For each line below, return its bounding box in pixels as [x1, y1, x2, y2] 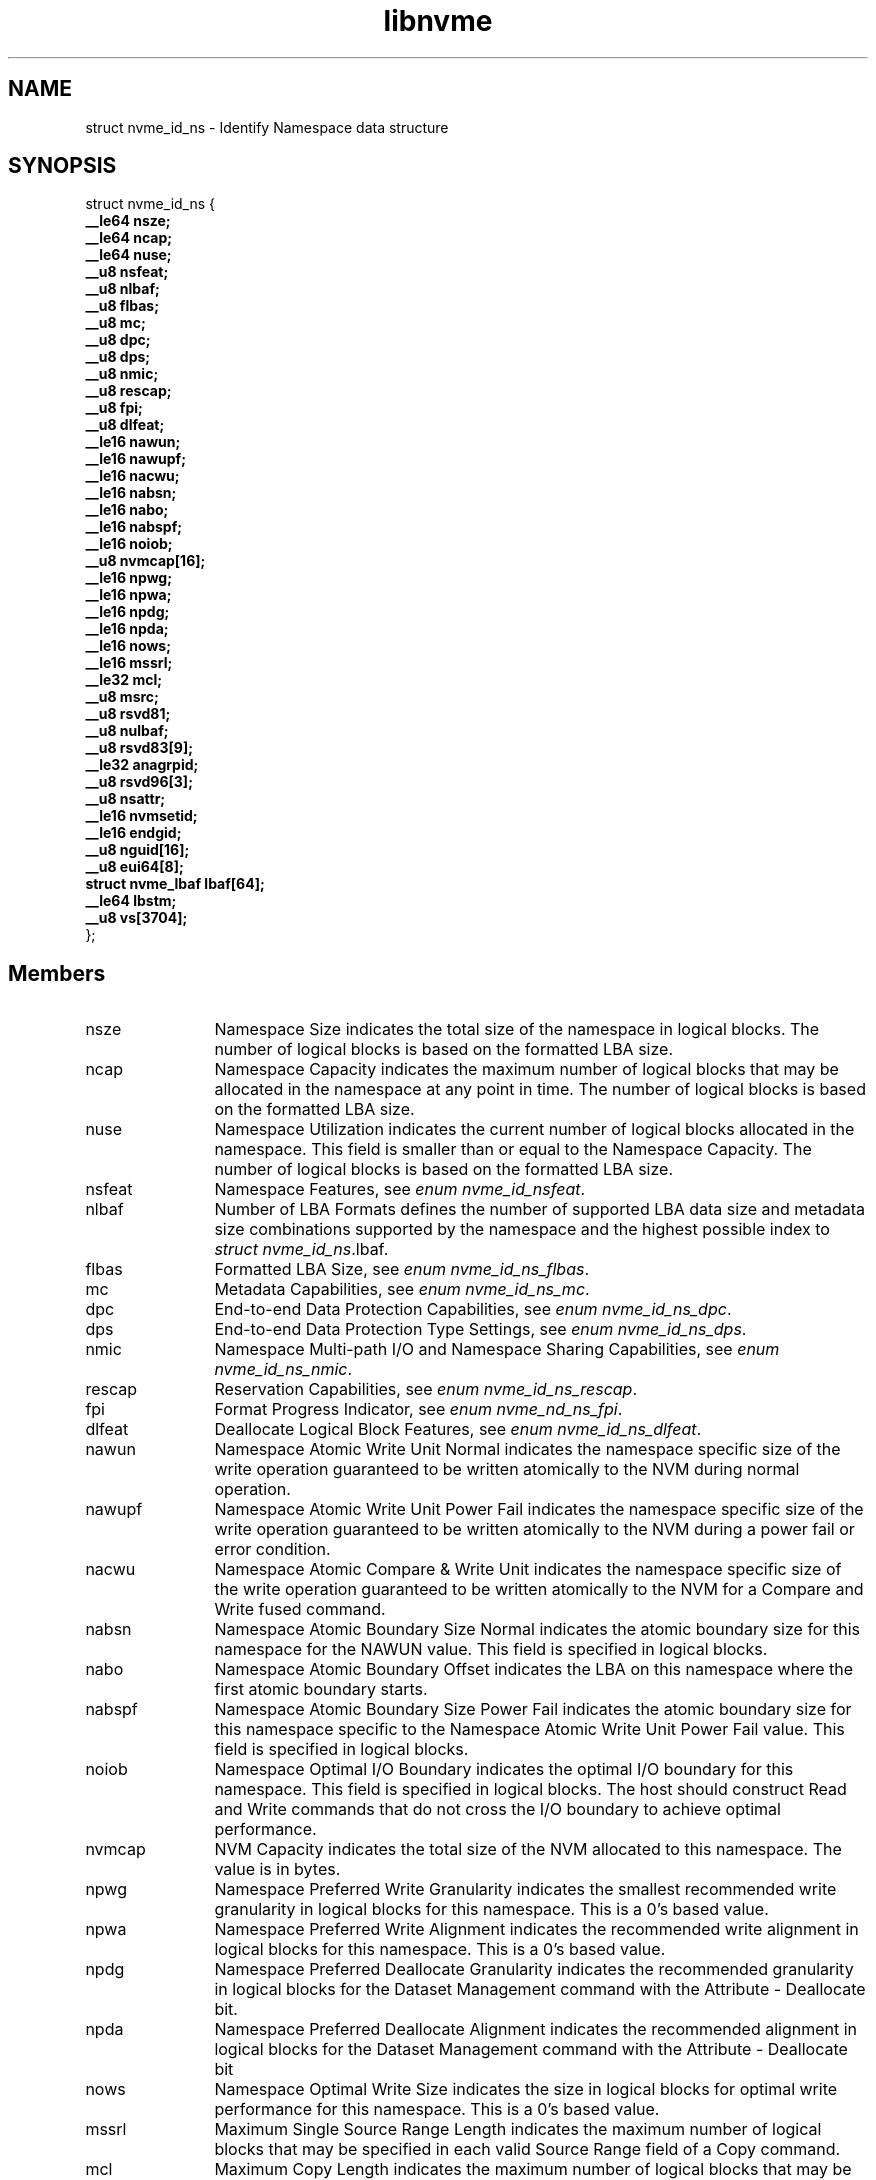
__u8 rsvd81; [85, 705, 171, 723]
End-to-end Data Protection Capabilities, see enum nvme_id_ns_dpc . [214, 1299, 732, 1320]
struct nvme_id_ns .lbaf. [214, 1239, 389, 1260]
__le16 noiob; [85, 535, 173, 553]
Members [8, 960, 106, 986]
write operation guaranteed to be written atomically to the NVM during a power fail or [214, 1519, 855, 1540]
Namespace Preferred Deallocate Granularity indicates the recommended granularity [214, 1959, 854, 1980]
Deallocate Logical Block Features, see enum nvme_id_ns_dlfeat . [214, 1419, 702, 1440]
